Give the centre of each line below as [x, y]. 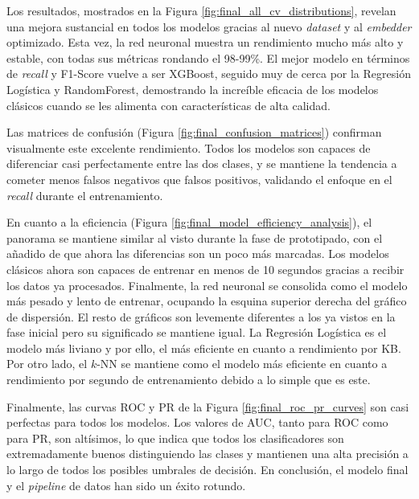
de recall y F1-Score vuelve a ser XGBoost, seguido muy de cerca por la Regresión [209, 74]
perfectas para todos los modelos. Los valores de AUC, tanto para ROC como [197, 422]
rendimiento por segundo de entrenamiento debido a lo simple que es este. [189, 380]
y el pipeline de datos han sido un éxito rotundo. [126, 485]
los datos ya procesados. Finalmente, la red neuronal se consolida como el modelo [207, 285]
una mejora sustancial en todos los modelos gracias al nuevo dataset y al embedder [209, 26]
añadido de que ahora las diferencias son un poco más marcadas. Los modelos [198, 254]
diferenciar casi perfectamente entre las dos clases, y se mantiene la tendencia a [202, 164]
